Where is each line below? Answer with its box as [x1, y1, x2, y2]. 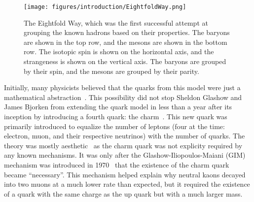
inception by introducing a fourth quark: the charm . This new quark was [4, 111, 227, 121]
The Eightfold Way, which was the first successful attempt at [24, 17, 208, 28]
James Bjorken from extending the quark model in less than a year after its [4, 101, 232, 112]
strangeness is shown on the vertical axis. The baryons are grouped [24, 56, 226, 67]
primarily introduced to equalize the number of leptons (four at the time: [4, 121, 225, 131]
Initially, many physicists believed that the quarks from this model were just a [4, 82, 241, 93]
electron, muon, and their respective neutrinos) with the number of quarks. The [4, 131, 245, 141]
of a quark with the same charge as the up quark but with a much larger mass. [4, 188, 243, 199]
